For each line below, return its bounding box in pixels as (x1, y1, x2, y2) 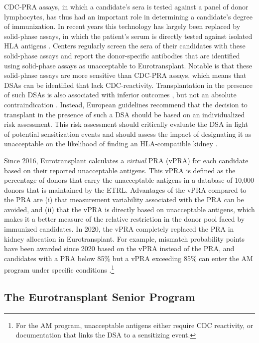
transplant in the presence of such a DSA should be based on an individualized (4, 109, 245, 119)
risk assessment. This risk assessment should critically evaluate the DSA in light (4, 119, 249, 129)
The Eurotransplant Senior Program (4, 289, 195, 305)
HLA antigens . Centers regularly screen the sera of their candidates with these (4, 40, 246, 51)
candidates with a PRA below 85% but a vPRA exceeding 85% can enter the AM (4, 253, 253, 263)
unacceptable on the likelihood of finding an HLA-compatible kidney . (4, 138, 218, 149)
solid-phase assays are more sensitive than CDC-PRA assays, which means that (4, 70, 247, 80)
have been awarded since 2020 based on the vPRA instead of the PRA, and (4, 243, 235, 254)
